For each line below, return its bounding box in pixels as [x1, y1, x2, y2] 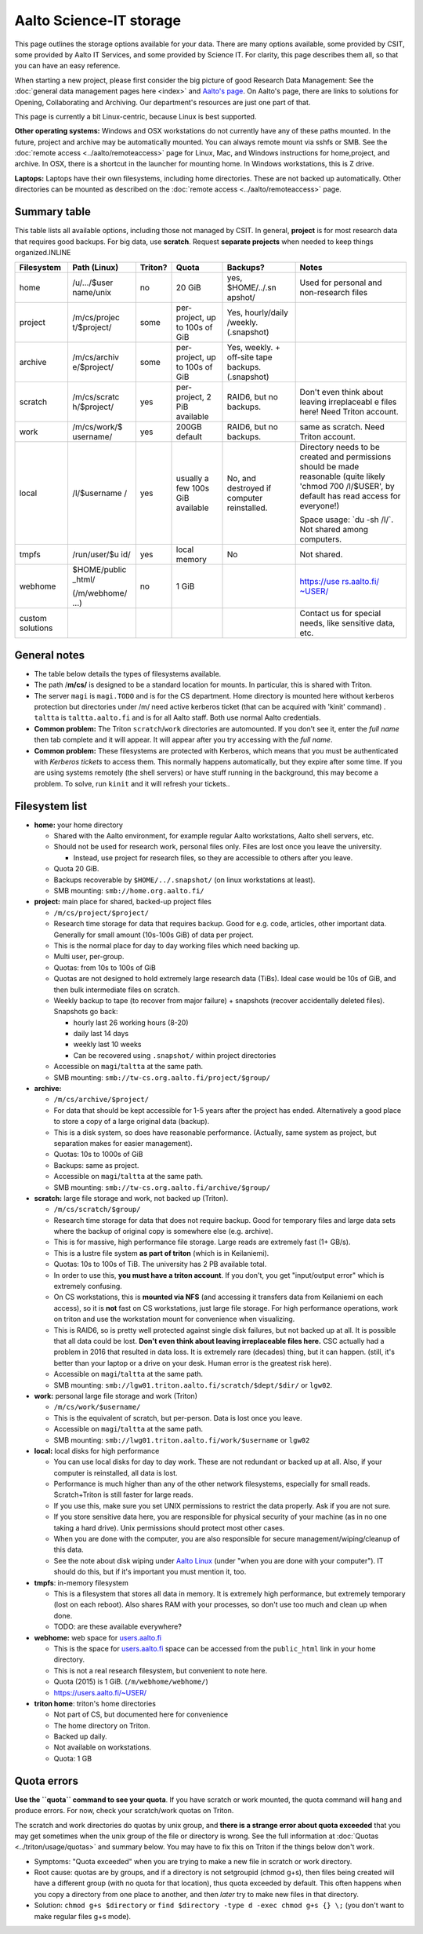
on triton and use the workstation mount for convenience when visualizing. [53, 1315, 295, 1324]
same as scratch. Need [299, 421, 385, 432]
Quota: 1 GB [53, 1753, 92, 1763]
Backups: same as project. [53, 1160, 139, 1170]
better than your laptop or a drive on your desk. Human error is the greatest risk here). [53, 1358, 332, 1367]
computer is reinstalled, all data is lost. [53, 1468, 178, 1477]
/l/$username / [71, 487, 128, 498]
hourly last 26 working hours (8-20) [73, 1017, 189, 1027]
